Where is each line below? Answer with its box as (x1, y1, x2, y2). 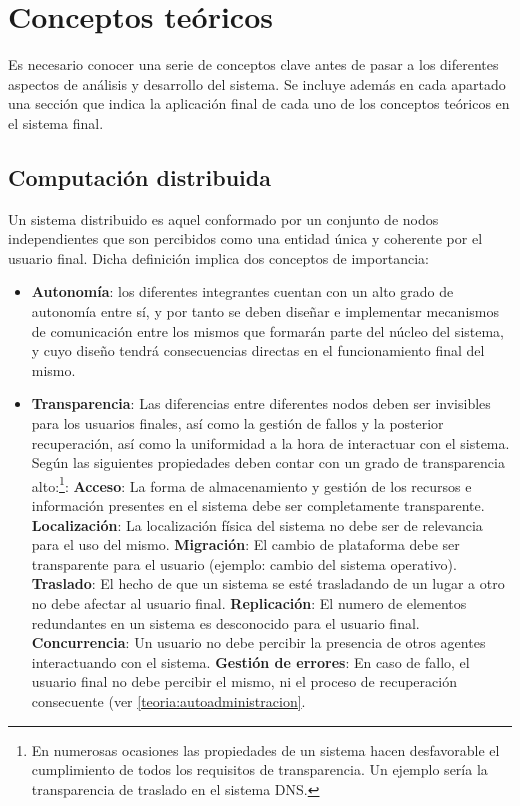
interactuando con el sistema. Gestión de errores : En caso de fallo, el (31, 651, 470, 672)
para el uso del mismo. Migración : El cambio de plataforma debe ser (31, 534, 460, 555)
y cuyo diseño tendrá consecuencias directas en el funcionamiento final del (31, 340, 485, 361)
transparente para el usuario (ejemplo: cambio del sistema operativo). (31, 553, 457, 574)
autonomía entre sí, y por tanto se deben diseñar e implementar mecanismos (31, 301, 499, 322)
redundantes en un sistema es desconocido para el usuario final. (31, 612, 420, 633)
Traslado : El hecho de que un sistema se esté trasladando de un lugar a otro (31, 573, 505, 594)
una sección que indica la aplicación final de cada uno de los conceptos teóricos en (8, 93, 510, 114)
